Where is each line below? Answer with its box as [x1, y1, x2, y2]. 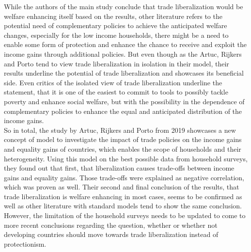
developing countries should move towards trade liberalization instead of [4, 229, 219, 239]
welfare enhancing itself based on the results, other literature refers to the [4, 11, 222, 21]
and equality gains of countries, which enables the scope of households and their [4, 143, 241, 154]
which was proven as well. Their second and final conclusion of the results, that [4, 182, 239, 192]
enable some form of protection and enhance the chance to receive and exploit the [4, 39, 247, 49]
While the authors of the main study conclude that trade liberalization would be [4, 1, 243, 11]
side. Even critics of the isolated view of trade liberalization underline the [4, 77, 222, 87]
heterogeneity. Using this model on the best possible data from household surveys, [4, 153, 248, 163]
